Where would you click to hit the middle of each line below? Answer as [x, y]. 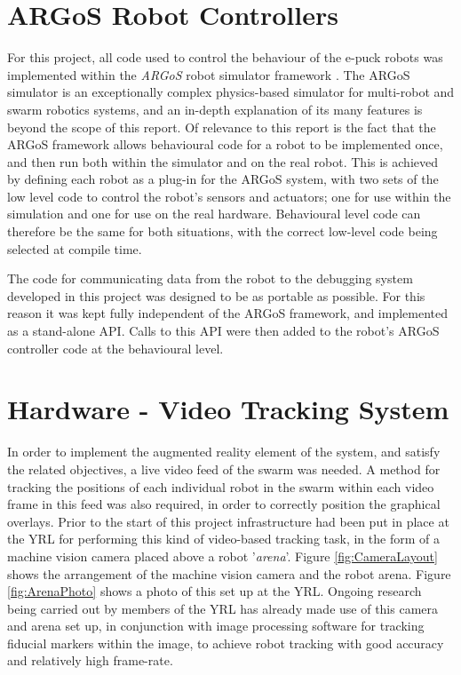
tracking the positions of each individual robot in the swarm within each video [221, 486]
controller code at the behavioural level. [115, 348]
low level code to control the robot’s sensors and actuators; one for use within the [229, 196]
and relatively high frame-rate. [90, 660]
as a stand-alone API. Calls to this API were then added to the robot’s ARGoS [223, 331]
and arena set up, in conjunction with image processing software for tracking [216, 626]
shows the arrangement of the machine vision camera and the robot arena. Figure [229, 573]
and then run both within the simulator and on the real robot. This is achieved [223, 161]
